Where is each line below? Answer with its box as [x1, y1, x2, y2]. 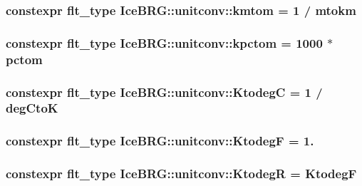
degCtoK [6, 99, 58, 117]
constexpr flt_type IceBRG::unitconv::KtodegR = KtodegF [6, 165, 357, 182]
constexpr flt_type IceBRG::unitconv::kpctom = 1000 [6, 33, 323, 51]
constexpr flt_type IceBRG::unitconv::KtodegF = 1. [6, 132, 314, 150]
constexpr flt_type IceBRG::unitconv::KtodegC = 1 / [6, 83, 323, 100]
